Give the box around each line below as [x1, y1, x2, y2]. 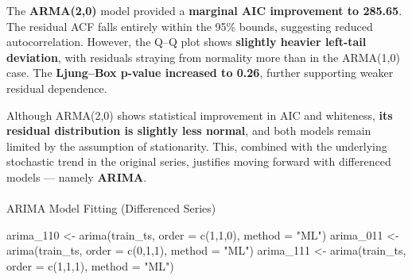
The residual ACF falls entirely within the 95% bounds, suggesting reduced [6, 17, 373, 34]
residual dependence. [6, 79, 107, 96]
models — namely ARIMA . [6, 168, 147, 185]
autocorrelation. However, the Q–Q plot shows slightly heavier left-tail [6, 33, 367, 50]
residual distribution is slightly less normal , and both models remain [6, 122, 371, 139]
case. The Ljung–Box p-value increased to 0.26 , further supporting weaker [6, 64, 394, 81]
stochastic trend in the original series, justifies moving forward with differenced [6, 153, 391, 170]
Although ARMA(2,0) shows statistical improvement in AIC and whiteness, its [6, 106, 393, 123]
